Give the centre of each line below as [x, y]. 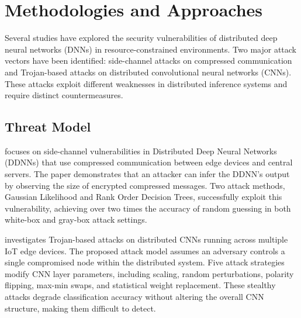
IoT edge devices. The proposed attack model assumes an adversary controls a [145, 250]
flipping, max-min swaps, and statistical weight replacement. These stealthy [140, 285]
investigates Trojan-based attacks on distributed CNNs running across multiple [146, 239]
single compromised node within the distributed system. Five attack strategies [145, 262]
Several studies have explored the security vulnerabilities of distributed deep [141, 38]
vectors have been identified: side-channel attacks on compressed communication [148, 61]
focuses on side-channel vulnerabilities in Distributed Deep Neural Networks [141, 151]
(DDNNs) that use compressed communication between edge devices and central [149, 162]
